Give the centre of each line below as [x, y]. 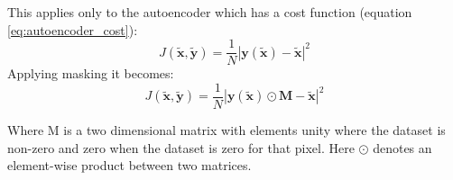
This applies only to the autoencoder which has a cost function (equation [210, 12]
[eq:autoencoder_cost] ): [73, 29]
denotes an [402, 147]
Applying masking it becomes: [91, 73]
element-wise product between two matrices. [129, 165]
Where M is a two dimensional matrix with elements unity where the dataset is [226, 129]
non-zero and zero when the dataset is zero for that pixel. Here [181, 147]
